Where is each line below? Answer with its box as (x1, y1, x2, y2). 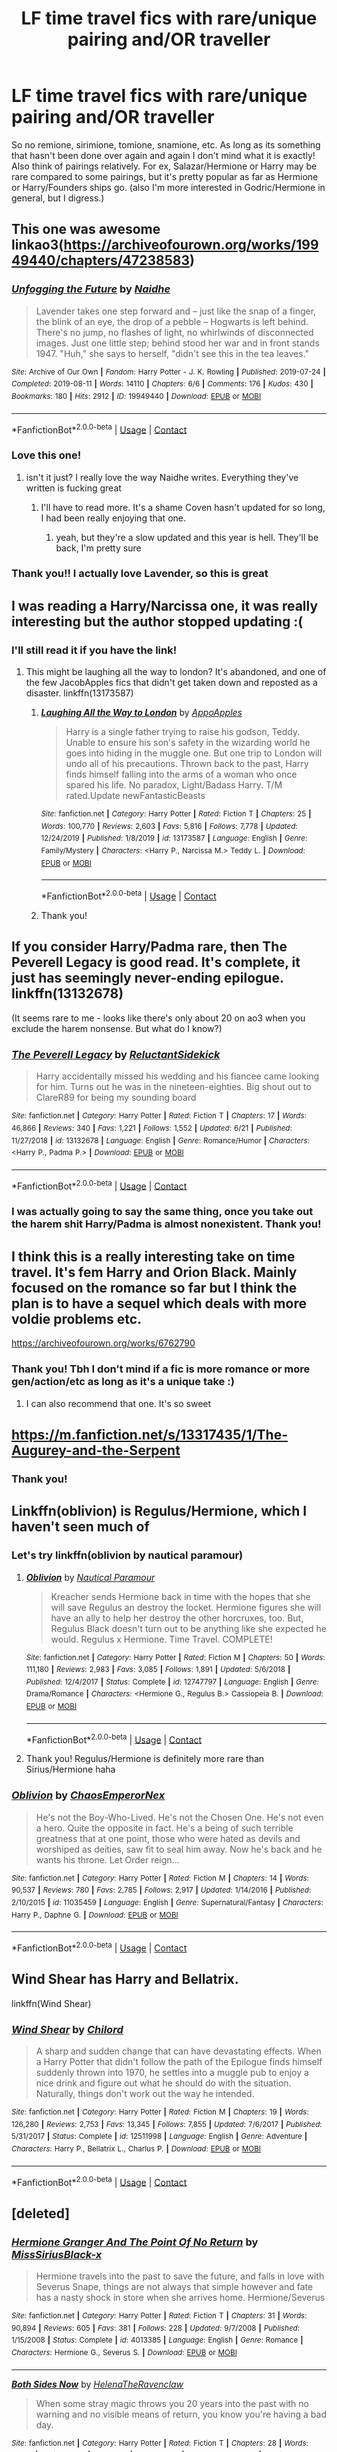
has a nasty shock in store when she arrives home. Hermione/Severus (35, 2292, 326, 2304)
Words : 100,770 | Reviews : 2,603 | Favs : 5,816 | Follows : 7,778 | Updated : (40, 821, 298, 831)
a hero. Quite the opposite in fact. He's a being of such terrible (35, 1822, 294, 1834)
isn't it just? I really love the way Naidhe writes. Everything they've (25, 471, 299, 483)
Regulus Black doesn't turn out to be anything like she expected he (50, 1622, 327, 1634)
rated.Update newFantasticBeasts (65, 790, 206, 802)
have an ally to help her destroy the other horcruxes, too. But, (50, 1612, 304, 1624)
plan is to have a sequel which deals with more (11, 1295, 307, 1312)
